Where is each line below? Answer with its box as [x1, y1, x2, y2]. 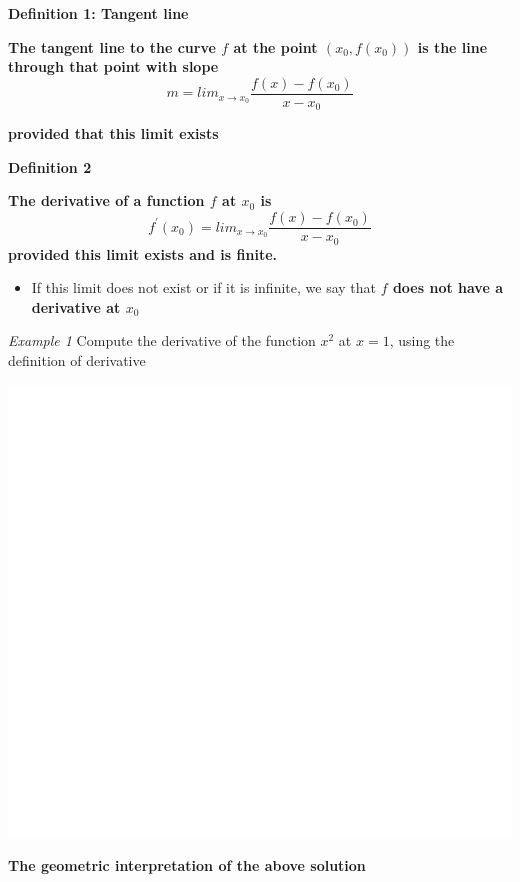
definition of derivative [8, 349, 146, 370]
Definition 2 [8, 156, 92, 177]
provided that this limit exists [8, 123, 219, 144]
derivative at [31, 296, 121, 317]
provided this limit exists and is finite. [8, 243, 277, 264]
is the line [417, 36, 488, 57]
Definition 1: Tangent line [8, 3, 189, 23]
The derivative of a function [8, 190, 205, 211]
